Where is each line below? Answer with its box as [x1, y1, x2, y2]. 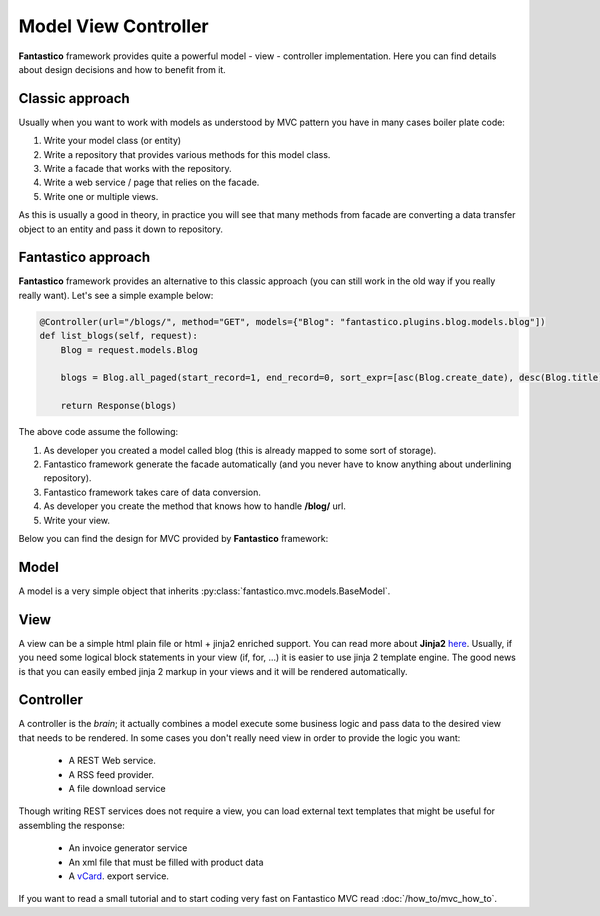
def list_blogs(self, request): [39, 330, 199, 342]
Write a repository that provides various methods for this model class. [43, 148, 331, 160]
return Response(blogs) [60, 400, 177, 412]
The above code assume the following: [18, 426, 179, 438]
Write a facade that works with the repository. [43, 163, 232, 175]
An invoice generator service [68, 842, 188, 854]
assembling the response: [18, 819, 125, 831]
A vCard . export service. [68, 870, 170, 882]
